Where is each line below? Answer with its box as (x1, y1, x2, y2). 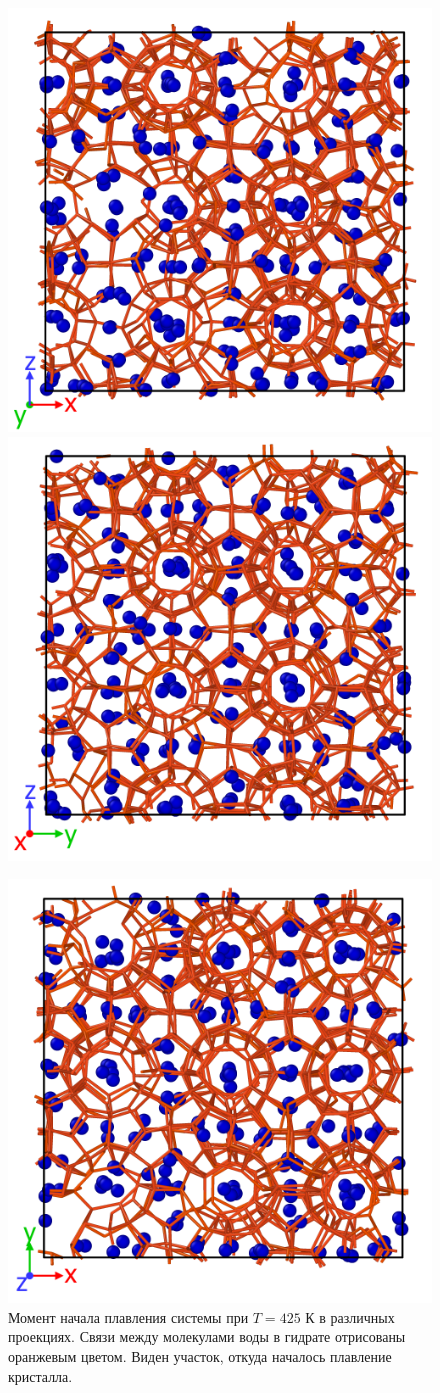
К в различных (305, 1306, 395, 1327)
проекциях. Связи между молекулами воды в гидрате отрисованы (8, 1326, 406, 1347)
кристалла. (8, 1365, 73, 1386)
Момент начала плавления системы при (8, 1306, 249, 1327)
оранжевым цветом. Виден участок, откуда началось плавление (8, 1345, 392, 1366)
